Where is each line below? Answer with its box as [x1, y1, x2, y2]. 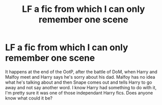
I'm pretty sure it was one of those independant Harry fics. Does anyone [5, 90, 153, 96]
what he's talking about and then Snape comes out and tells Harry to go [5, 79, 153, 85]
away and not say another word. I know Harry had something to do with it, [5, 84, 157, 90]
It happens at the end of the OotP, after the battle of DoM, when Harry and [5, 68, 158, 75]
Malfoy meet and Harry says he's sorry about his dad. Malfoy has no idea [5, 74, 156, 80]
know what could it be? [5, 95, 53, 101]
